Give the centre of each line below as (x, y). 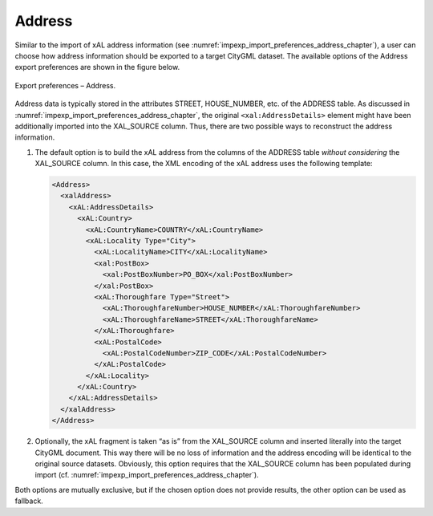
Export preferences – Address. (65, 85)
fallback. (29, 501)
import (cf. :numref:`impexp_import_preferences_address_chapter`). (147, 475)
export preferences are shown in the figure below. (97, 67)
